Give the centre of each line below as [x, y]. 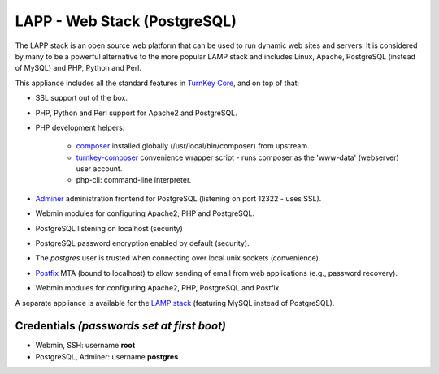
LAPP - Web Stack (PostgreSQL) [126, 21]
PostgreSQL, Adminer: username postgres [107, 356]
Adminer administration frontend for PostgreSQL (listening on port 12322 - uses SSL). [178, 198]
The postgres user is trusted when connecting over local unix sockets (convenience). [178, 258]
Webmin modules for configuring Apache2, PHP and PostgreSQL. [145, 213]
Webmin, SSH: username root [85, 346]
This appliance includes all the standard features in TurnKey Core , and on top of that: [157, 83]
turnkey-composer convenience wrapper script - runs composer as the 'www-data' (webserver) [238, 157]
